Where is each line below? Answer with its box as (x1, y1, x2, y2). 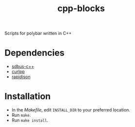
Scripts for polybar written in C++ (4, 30, 72, 36)
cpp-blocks (57, 3, 105, 14)
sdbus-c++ (11, 64, 34, 70)
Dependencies (4, 47, 65, 58)
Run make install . (11, 117, 49, 123)
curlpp (11, 69, 25, 74)
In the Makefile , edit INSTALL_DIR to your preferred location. (11, 107, 131, 113)
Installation (4, 91, 51, 102)
